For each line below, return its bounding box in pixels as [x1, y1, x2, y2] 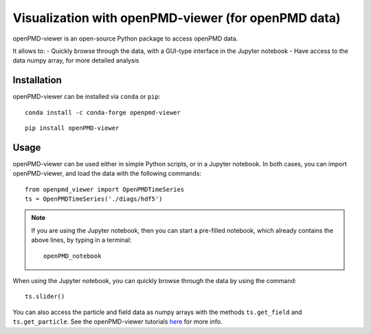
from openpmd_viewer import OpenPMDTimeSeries [25, 186, 185, 193]
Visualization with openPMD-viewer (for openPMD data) [12, 10, 341, 25]
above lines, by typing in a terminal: [31, 236, 132, 244]
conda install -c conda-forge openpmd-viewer [25, 109, 181, 116]
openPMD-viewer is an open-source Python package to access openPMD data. [12, 34, 238, 43]
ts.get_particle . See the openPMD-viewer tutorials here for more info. [12, 318, 223, 326]
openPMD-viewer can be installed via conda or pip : [12, 93, 161, 101]
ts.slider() [25, 293, 65, 300]
